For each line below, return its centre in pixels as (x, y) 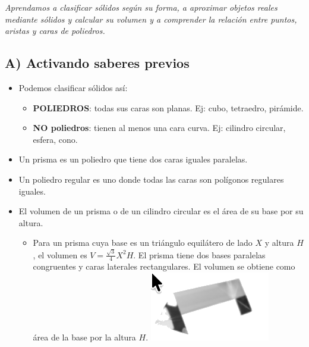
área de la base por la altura (84, 337)
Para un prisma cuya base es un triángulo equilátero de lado (143, 243)
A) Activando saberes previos (97, 63)
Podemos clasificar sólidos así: (73, 87)
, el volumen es (60, 254)
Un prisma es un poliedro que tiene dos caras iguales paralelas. (133, 159)
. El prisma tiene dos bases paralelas (199, 254)
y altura (279, 243)
